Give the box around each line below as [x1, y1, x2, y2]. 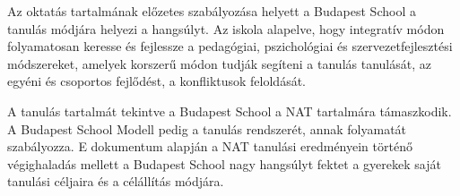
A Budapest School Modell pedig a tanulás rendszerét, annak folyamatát [7, 119, 407, 138]
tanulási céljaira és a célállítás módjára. [7, 172, 224, 191]
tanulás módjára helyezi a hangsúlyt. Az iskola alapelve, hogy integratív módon [7, 19, 445, 38]
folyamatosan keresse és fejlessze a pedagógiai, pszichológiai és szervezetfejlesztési [7, 37, 453, 55]
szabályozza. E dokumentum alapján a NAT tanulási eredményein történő [7, 137, 412, 156]
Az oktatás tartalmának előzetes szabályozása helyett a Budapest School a [7, 2, 416, 20]
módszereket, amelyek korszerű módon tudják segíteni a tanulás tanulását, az [7, 54, 431, 72]
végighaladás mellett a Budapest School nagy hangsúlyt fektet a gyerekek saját [7, 154, 441, 173]
